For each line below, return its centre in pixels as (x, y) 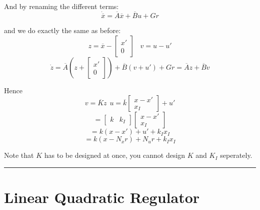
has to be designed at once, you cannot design (115, 155)
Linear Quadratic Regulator (102, 197)
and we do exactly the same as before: (62, 30)
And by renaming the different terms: (61, 6)
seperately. (236, 155)
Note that (19, 155)
